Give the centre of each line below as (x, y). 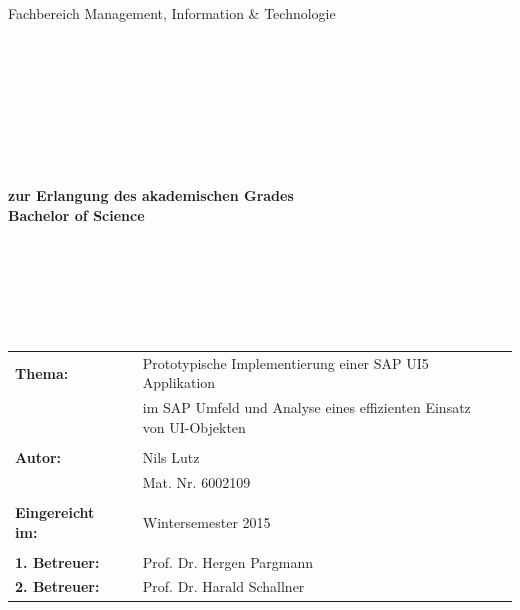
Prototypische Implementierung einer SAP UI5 (285, 362)
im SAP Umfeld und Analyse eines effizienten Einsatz (306, 407)
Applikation (179, 382)
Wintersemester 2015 (206, 521)
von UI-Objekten (194, 426)
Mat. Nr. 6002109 (196, 481)
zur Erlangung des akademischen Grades (151, 194)
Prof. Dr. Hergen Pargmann (228, 561)
